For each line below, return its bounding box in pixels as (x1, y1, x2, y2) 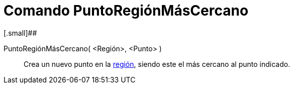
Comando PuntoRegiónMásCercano (4, 2, 249, 19)
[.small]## (4, 28, 37, 37)
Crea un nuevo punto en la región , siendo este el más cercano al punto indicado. (24, 59, 290, 68)
